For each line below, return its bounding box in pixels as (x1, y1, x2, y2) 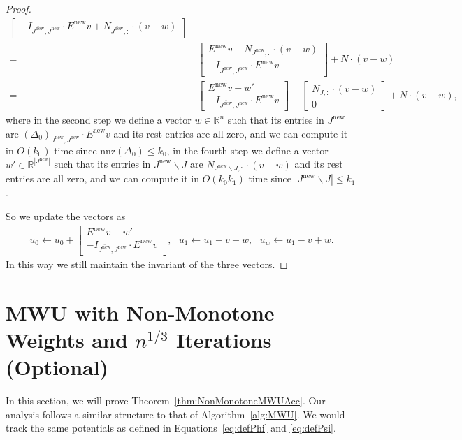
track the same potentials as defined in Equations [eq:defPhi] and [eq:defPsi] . (6, 420, 336, 435)
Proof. (6, 1, 31, 15)
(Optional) (6, 353, 109, 381)
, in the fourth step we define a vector (166, 142, 329, 157)
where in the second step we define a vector (6, 112, 192, 127)
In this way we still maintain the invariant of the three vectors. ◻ (6, 256, 288, 271)
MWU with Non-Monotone (6, 298, 275, 326)
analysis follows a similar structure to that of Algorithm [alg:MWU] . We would (6, 406, 345, 421)
